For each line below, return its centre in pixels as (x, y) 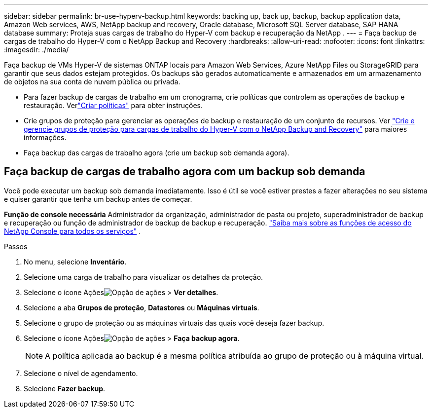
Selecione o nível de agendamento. (81, 373)
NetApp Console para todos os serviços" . (72, 231)
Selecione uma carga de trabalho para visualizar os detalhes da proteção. (144, 277)
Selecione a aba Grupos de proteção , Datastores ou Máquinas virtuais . (142, 307)
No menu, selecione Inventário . (75, 262)
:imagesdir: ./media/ (36, 50)
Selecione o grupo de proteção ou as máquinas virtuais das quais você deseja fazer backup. (174, 323)
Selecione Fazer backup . (65, 388)
